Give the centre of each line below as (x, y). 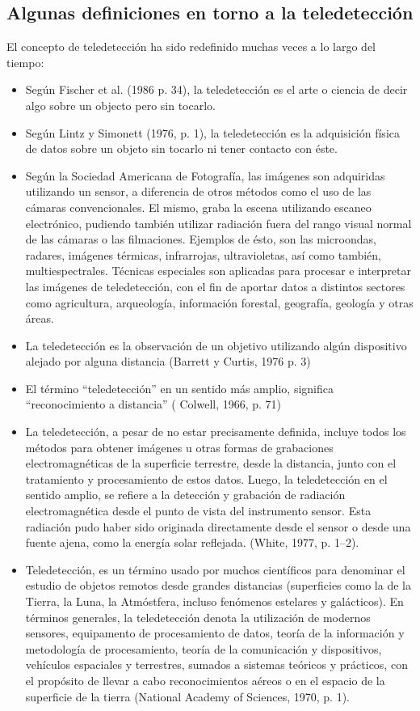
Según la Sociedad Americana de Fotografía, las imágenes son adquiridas (205, 175)
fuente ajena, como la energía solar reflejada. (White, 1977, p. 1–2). (192, 542)
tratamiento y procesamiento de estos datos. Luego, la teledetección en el (206, 478)
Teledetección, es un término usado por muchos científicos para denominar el (215, 569)
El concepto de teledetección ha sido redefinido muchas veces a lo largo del (191, 47)
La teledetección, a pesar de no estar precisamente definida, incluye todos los (216, 432)
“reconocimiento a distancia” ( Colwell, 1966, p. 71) (153, 404)
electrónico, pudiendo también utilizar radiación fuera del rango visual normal (218, 223)
